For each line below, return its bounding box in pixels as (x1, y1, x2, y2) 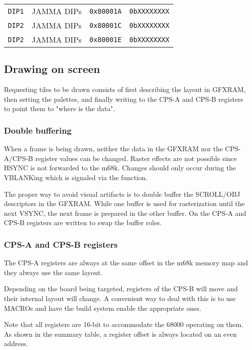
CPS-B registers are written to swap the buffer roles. (4, 217, 162, 228)
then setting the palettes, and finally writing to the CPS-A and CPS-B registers (4, 93, 244, 104)
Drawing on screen (4, 61, 100, 76)
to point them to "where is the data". (4, 103, 115, 114)
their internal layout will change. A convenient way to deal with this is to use (4, 293, 236, 303)
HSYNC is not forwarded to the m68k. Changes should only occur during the (4, 163, 236, 173)
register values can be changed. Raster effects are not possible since (35, 153, 237, 163)
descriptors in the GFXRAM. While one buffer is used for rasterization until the (4, 198, 245, 209)
